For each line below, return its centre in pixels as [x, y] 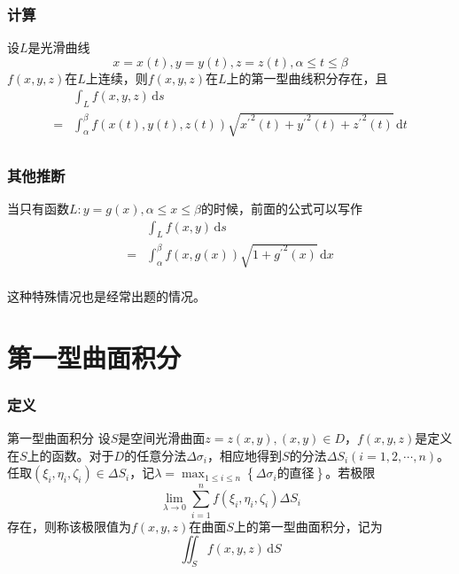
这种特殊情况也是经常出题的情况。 [106, 296]
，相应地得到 [245, 455]
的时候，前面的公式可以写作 [281, 209]
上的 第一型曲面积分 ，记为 [308, 526]
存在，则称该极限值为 [69, 526]
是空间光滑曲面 [162, 438]
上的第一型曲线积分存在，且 [307, 78]
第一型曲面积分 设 [59, 438]
